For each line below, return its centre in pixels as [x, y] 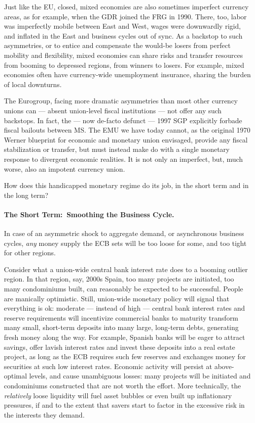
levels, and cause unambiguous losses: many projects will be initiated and [140, 376]
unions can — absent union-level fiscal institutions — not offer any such [113, 110]
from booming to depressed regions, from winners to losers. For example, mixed [124, 65]
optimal [16, 376]
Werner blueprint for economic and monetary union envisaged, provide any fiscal [126, 139]
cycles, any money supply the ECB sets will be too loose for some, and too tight [125, 243]
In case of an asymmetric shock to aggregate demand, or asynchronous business [124, 233]
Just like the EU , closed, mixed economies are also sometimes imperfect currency [126, 6]
